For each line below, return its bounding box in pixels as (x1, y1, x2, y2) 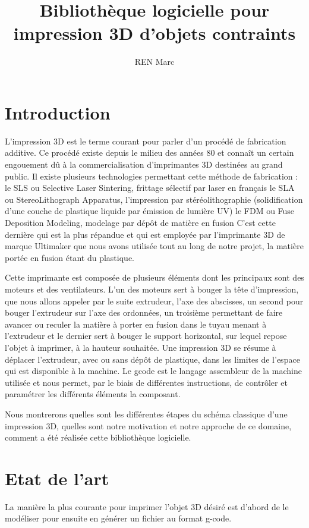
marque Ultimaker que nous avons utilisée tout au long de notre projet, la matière (5, 240, 304, 252)
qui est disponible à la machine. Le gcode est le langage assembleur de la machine (5, 364, 302, 377)
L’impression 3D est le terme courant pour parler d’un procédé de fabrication (5, 134, 286, 147)
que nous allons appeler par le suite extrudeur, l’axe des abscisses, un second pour (5, 294, 304, 307)
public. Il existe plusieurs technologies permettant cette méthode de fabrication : (5, 169, 298, 182)
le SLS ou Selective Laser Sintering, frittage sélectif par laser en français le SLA (5, 181, 295, 194)
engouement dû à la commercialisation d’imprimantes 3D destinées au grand (5, 158, 283, 171)
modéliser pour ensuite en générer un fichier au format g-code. (5, 512, 232, 524)
